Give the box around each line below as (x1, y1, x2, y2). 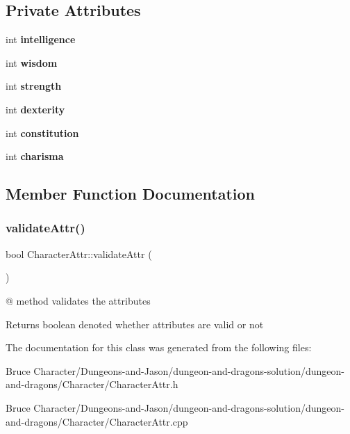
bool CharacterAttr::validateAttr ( (6, 246, 152, 261)
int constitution (6, 125, 79, 140)
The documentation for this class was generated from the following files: (6, 340, 312, 355)
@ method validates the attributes (6, 293, 151, 307)
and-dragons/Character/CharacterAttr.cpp (6, 414, 188, 428)
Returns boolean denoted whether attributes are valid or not (6, 316, 264, 331)
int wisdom (6, 55, 58, 70)
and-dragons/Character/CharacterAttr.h (6, 377, 178, 392)
